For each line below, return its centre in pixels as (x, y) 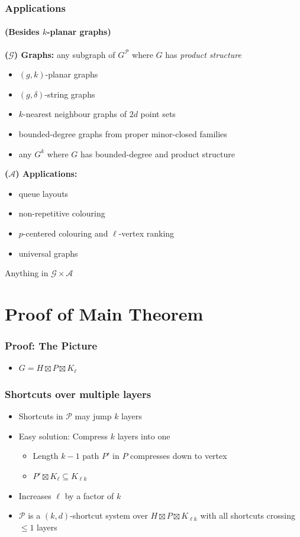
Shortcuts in (41, 416)
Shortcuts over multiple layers (78, 394)
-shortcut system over (109, 515)
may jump (93, 416)
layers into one (144, 436)
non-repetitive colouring (62, 213)
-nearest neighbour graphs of (75, 114)
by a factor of (89, 495)
